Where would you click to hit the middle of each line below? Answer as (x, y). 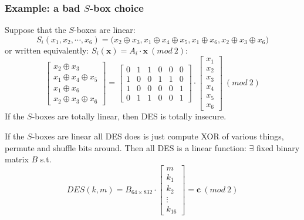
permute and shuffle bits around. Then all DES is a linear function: (126, 147)
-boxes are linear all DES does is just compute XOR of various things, (158, 136)
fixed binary (278, 147)
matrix (17, 159)
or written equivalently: (47, 50)
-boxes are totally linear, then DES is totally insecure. (129, 116)
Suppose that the (36, 30)
